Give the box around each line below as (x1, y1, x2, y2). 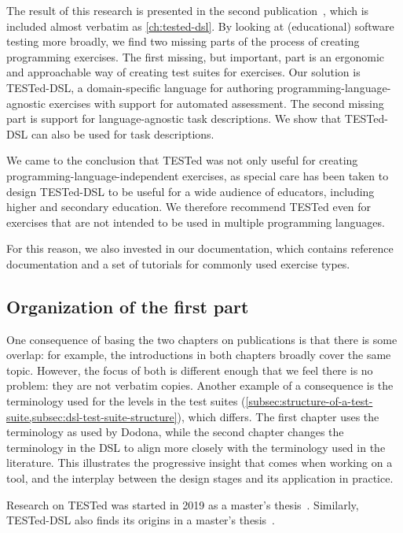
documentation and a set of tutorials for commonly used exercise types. (6, 255, 350, 272)
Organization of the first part (6, 294, 249, 318)
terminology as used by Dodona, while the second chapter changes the (6, 424, 344, 440)
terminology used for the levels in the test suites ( (6, 393, 246, 409)
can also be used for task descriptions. (31, 125, 214, 142)
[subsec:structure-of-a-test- (245, 393, 373, 409)
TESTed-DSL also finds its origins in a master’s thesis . (6, 512, 275, 528)
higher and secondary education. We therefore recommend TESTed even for (6, 198, 372, 215)
